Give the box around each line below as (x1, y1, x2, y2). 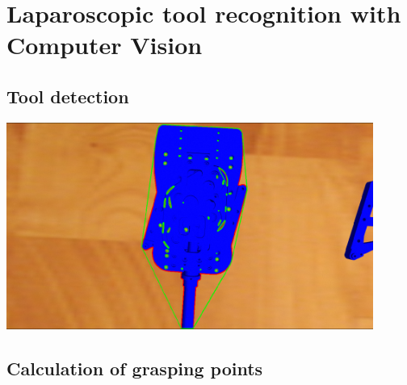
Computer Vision (6, 28, 203, 61)
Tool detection (6, 83, 129, 108)
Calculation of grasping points (6, 355, 263, 380)
